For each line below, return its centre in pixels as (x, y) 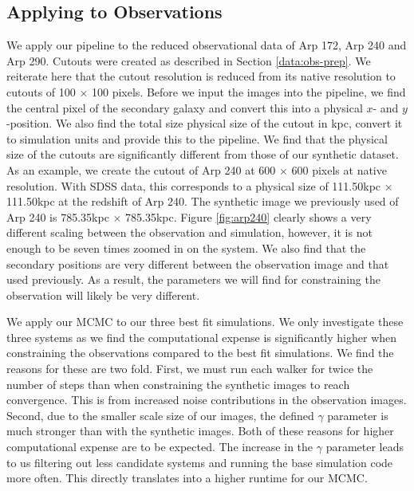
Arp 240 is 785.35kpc (58, 216)
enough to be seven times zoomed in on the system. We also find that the (186, 247)
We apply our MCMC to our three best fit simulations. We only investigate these (205, 322)
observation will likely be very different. (103, 295)
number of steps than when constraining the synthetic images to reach (178, 384)
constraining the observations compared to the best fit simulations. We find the (200, 353)
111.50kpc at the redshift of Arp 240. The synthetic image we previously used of (203, 201)
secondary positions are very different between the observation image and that (198, 263)
